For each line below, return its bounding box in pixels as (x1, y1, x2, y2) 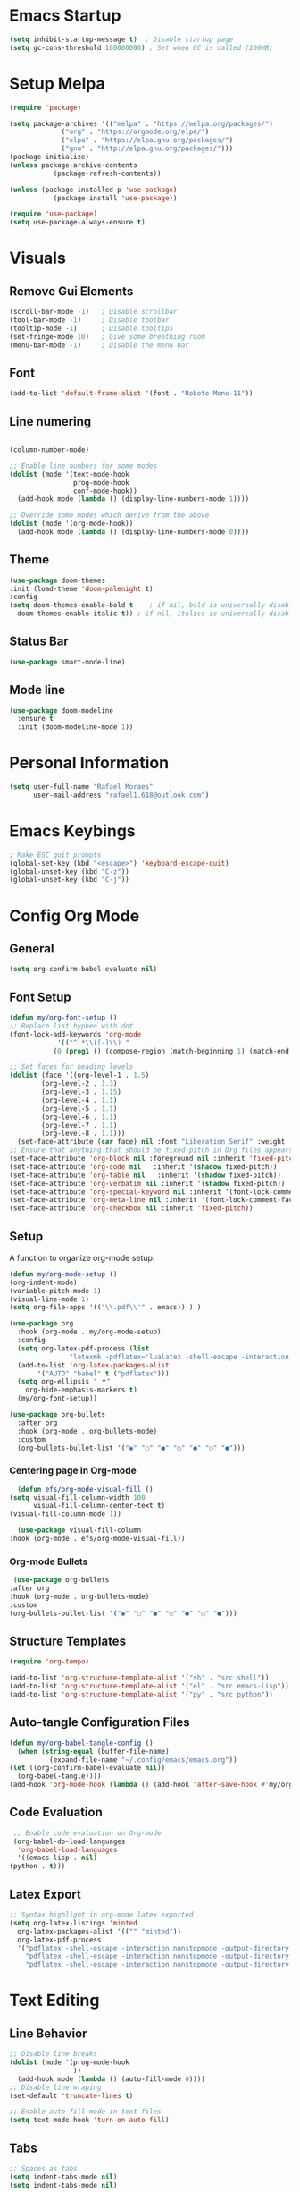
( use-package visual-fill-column (17, 1526, 142, 1535)
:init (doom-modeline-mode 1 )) (17, 723, 134, 732)
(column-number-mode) (9, 445, 90, 454)
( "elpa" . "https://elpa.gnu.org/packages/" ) (61, 136, 234, 145)
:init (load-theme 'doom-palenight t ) (9, 584, 154, 593)
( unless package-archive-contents (9, 160, 138, 170)
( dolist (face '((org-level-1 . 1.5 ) (9, 1071, 150, 1080)
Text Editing (9, 1991, 100, 2010)
